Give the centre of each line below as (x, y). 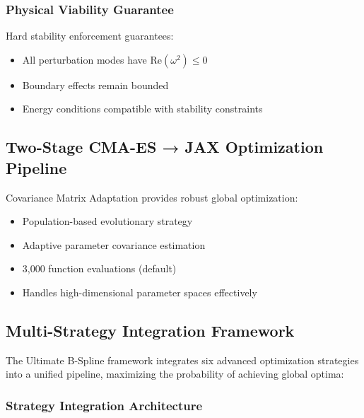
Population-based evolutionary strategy (107, 221)
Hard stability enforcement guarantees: (90, 36)
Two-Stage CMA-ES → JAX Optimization (165, 147)
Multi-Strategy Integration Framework (150, 330)
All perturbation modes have (84, 59)
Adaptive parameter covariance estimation (114, 244)
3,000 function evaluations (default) (99, 268)
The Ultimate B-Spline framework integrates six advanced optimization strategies (182, 360)
